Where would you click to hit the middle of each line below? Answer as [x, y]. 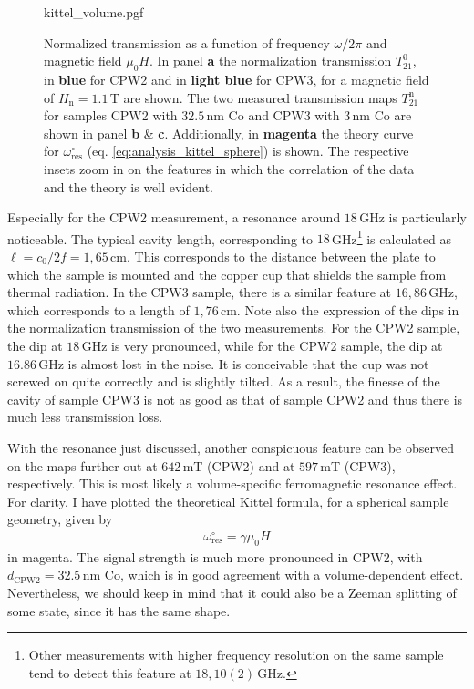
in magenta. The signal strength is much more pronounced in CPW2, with [215, 556]
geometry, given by [60, 519]
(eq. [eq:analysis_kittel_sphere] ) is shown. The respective [248, 151]
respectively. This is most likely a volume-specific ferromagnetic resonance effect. [232, 483]
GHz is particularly [413, 217]
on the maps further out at [82, 465]
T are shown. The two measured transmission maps [253, 97]
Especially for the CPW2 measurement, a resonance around [174, 217]
